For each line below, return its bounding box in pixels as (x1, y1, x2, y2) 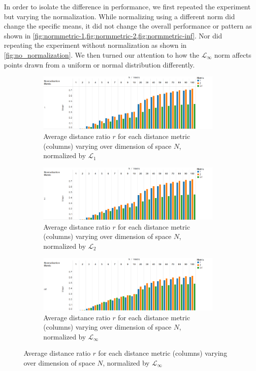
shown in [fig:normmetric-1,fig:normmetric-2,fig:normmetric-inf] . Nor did (4, 30, 222, 40)
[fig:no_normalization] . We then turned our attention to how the (4, 49, 199, 60)
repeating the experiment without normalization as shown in (4, 40, 187, 50)
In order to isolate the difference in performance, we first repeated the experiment (4, 1, 251, 11)
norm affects (214, 49, 252, 60)
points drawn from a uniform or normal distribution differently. (4, 59, 195, 69)
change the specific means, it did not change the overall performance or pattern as (4, 21, 252, 31)
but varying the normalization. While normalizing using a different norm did (4, 11, 235, 21)
